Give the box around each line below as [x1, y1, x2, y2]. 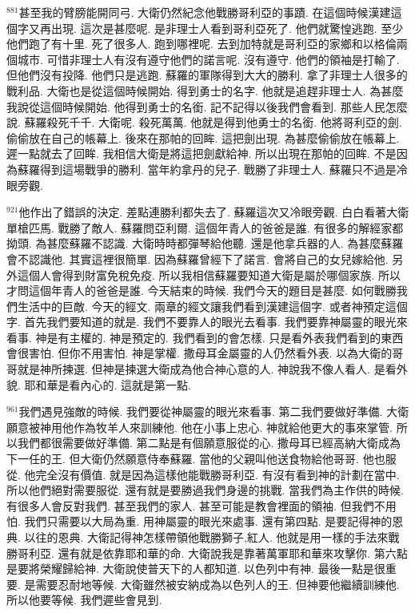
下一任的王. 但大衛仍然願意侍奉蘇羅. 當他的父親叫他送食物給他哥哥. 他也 [6, 450, 385, 467]
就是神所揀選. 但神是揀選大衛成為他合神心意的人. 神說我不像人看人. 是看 [17, 361, 397, 377]
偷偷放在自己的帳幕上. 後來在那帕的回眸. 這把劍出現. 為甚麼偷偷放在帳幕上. [6, 129, 400, 146]
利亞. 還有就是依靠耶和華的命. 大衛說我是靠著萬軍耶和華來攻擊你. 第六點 [28, 544, 408, 561]
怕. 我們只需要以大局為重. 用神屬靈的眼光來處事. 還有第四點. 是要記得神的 [6, 513, 393, 530]
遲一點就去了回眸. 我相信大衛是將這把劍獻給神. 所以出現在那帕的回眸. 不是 [6, 145, 397, 162]
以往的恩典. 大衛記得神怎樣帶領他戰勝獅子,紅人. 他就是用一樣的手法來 [24, 529, 389, 545]
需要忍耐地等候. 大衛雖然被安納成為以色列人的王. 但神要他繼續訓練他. [35, 575, 400, 592]
